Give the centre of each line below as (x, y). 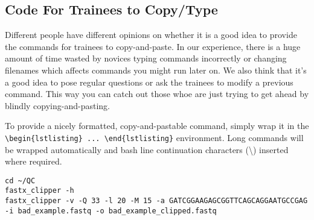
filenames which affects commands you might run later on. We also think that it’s (156, 70)
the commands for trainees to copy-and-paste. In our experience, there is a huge (153, 46)
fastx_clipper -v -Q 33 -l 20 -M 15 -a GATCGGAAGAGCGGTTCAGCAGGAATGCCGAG (156, 201)
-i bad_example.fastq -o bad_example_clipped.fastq (111, 211)
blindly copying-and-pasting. (57, 105)
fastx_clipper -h (40, 191)
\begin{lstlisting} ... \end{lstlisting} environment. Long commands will (154, 137)
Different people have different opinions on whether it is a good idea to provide (151, 35)
